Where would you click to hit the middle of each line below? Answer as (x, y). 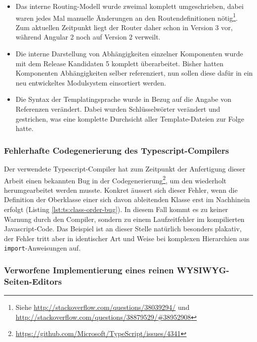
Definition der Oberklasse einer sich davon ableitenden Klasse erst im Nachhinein (127, 199)
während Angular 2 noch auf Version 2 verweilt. (88, 37)
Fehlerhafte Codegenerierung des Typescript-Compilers (117, 150)
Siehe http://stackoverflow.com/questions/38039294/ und (103, 307)
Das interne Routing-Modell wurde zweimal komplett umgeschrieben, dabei (129, 6)
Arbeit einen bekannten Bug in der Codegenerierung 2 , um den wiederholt (115, 179)
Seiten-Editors (33, 281)
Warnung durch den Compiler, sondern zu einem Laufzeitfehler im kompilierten (124, 219)
